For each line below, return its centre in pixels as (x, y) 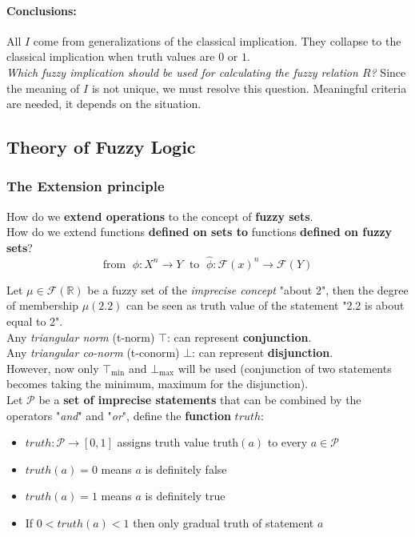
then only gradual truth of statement (223, 522)
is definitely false (186, 469)
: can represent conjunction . (239, 337)
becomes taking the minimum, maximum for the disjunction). (158, 384)
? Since (388, 72)
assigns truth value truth (178, 442)
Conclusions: (42, 10)
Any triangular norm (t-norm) (81, 337)
